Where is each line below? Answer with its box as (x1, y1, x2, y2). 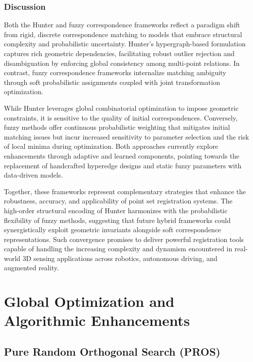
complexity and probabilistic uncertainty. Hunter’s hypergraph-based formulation (4, 39, 246, 49)
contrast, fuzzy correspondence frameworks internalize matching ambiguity (4, 67, 227, 78)
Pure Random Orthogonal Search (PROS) (4, 344, 220, 359)
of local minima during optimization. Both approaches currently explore (4, 141, 218, 151)
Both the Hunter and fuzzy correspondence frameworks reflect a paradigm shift (4, 20, 240, 30)
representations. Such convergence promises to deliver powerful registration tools (4, 234, 244, 244)
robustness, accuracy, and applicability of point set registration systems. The (4, 196, 233, 206)
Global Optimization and (4, 291, 175, 311)
